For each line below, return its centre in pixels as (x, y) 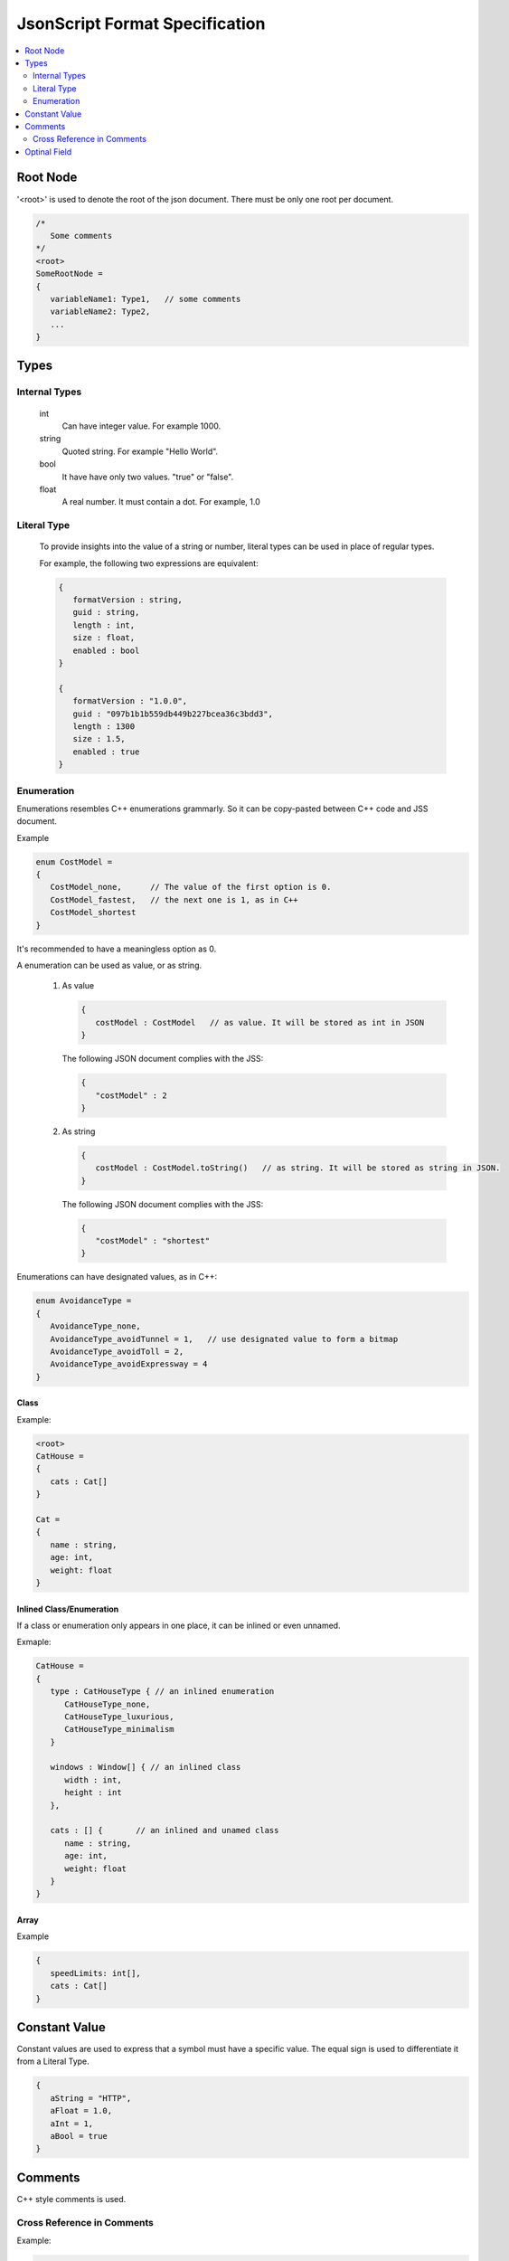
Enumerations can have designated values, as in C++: (117, 1277)
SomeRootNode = (69, 274)
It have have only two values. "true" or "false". (148, 477)
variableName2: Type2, (100, 312)
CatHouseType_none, (108, 1704)
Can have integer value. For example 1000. (141, 426)
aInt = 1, (72, 2124)
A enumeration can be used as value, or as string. (109, 965)
